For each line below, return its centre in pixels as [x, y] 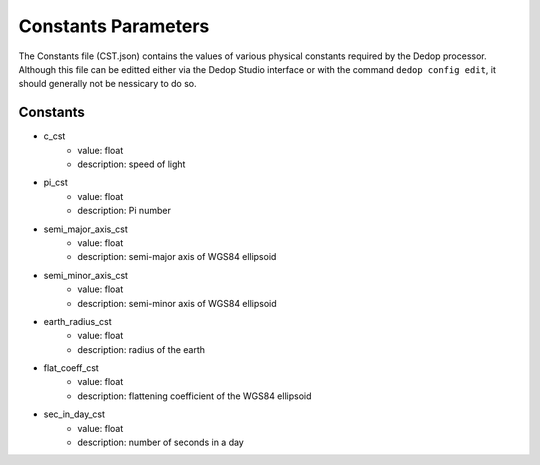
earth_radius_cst [77, 321]
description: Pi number [124, 211]
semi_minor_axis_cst [86, 275]
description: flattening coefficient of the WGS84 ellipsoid [194, 396]
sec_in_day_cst [74, 414]
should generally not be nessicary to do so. [107, 84]
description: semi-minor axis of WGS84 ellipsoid [177, 303]
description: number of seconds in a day [160, 442]
